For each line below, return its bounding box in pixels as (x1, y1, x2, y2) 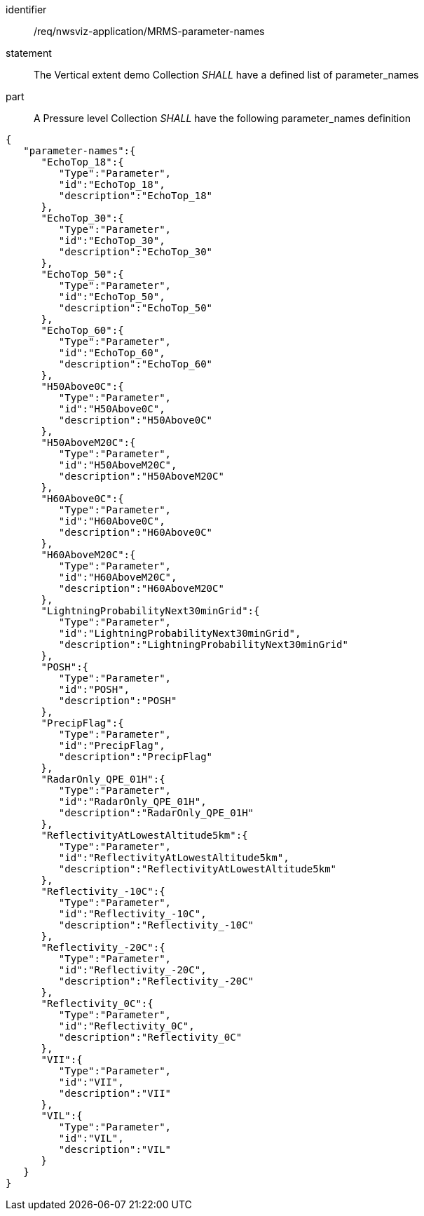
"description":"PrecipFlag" (58, 751, 213, 762)
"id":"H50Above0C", (58, 403, 165, 414)
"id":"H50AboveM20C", (58, 459, 177, 471)
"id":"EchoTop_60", (58, 347, 165, 358)
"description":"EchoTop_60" (58, 358, 213, 370)
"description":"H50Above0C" (58, 414, 213, 426)
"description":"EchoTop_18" (58, 190, 213, 201)
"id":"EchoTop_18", (58, 179, 165, 190)
